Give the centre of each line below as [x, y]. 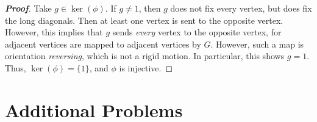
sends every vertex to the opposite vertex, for [197, 32]
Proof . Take [28, 8]
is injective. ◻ [146, 67]
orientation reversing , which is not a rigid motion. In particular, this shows [145, 56]
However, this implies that [54, 32]
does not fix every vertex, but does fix [241, 8]
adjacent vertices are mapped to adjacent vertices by [103, 44]
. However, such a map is [257, 44]
